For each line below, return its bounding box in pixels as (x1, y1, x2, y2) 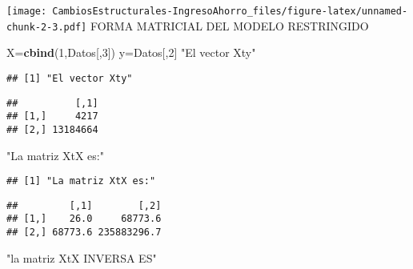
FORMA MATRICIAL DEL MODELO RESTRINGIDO (90, 17, 369, 34)
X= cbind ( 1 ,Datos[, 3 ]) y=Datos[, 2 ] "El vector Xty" (6, 44, 256, 61)
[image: (6, 6, 47, 17)
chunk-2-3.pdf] (6, 21, 87, 33)
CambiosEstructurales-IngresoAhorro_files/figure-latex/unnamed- (52, 6, 408, 17)
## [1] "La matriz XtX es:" (6, 175, 156, 187)
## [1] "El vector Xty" (6, 72, 133, 84)
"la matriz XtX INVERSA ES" (6, 249, 157, 266)
